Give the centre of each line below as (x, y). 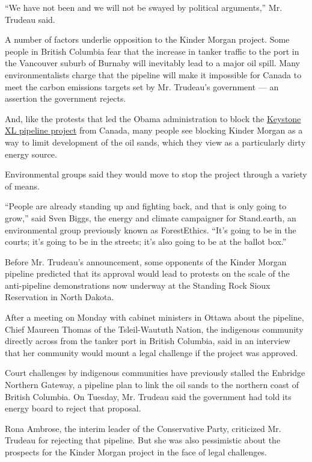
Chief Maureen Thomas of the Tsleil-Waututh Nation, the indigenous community (154, 329)
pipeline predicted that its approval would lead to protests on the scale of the (147, 273)
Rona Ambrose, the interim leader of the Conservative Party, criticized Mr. (143, 428)
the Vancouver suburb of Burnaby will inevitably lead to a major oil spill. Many (152, 63)
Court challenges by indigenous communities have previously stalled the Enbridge (155, 373)
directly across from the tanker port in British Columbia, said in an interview (148, 341)
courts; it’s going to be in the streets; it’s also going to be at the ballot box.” (146, 242)
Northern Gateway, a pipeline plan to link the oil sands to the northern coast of (152, 385)
